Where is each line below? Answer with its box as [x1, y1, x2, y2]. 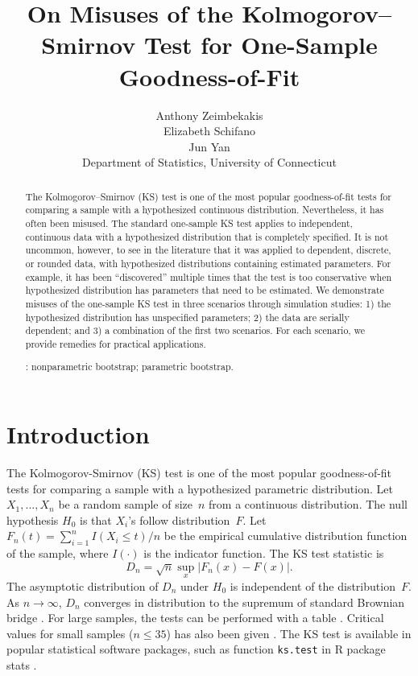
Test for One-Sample [143, 28, 378, 61]
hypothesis [6, 511, 59, 528]
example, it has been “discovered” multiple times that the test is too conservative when [25, 270, 392, 283]
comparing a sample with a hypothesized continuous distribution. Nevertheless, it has [25, 203, 384, 216]
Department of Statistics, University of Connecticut [82, 154, 337, 171]
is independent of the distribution [230, 578, 395, 595]
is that [79, 511, 112, 528]
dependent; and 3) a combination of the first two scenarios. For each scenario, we [25, 324, 366, 337]
